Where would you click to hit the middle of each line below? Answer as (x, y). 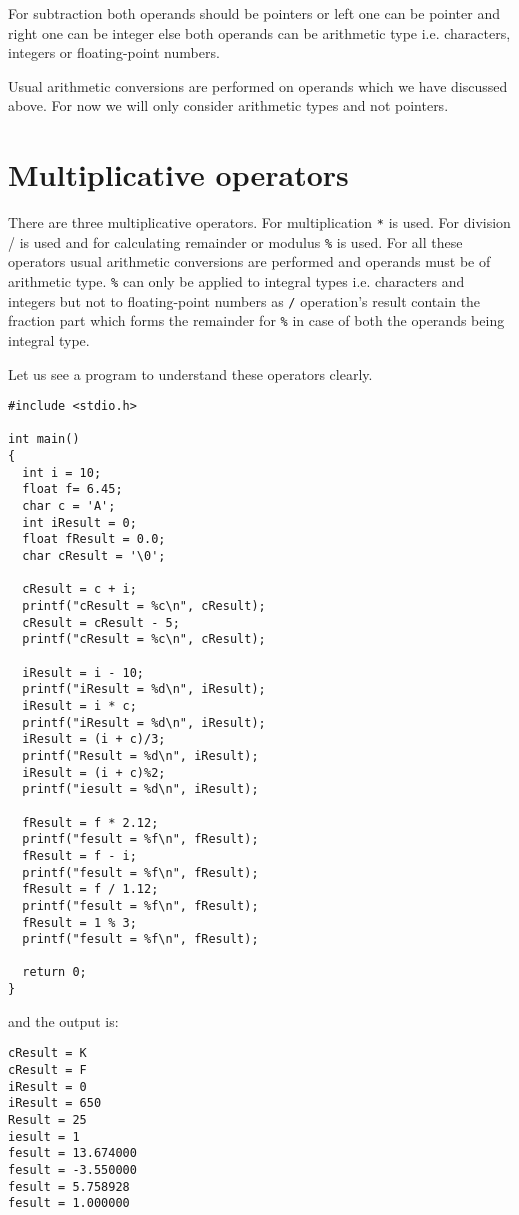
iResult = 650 (55, 1103)
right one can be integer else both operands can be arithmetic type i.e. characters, (259, 32)
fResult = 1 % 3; (79, 922)
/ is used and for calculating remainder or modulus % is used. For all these (235, 241)
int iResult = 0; (79, 522)
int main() (44, 439)
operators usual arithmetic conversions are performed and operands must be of (249, 261)
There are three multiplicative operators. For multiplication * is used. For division (259, 222)
